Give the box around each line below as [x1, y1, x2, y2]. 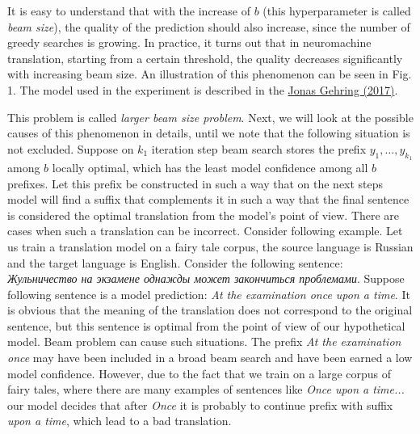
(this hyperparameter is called [262, 2, 411, 19]
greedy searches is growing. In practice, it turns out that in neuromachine [7, 34, 372, 51]
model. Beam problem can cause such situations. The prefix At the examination [7, 333, 401, 350]
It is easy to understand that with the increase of [7, 2, 250, 19]
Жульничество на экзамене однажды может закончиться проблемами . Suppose [7, 270, 405, 287]
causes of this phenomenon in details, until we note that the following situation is [7, 124, 410, 141]
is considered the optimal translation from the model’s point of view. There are [7, 206, 400, 223]
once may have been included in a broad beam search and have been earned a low [7, 349, 413, 366]
